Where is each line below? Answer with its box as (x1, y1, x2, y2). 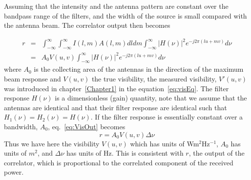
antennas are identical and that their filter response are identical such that (4, 102, 227, 112)
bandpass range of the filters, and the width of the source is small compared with (4, 10, 247, 20)
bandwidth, (4, 121, 38, 131)
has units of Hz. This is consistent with (66, 148, 184, 158)
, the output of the (188, 148, 245, 158)
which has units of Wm (130, 138, 199, 148)
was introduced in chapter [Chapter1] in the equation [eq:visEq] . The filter (4, 83, 229, 93)
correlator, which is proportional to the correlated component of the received (4, 157, 233, 167)
